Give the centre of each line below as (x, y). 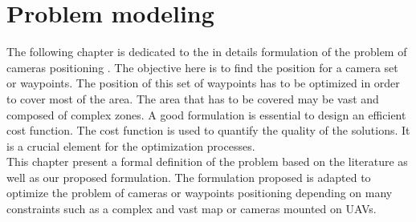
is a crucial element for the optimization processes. (131, 145)
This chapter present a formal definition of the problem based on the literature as (207, 161)
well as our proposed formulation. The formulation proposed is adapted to (189, 177)
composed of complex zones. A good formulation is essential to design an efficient (206, 114)
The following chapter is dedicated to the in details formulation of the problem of (207, 52)
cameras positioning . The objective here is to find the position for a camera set (202, 67)
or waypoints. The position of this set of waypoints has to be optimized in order (203, 83)
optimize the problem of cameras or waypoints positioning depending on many (200, 193)
